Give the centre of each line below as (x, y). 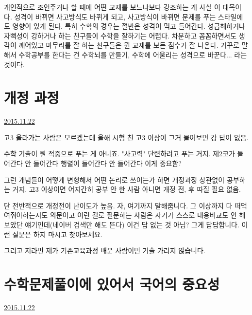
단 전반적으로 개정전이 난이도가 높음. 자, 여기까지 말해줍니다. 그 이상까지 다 (118, 205)
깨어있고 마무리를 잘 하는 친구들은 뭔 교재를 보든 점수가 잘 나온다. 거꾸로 (129, 45)
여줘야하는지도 (26, 215)
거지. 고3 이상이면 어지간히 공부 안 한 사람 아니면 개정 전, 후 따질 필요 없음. (126, 189)
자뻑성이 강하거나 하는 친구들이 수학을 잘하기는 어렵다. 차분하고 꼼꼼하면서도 (120, 35)
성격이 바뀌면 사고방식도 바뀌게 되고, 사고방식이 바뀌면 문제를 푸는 (115, 16)
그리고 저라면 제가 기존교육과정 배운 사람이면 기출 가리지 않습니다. (105, 250)
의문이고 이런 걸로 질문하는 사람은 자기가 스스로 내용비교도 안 (143, 215)
